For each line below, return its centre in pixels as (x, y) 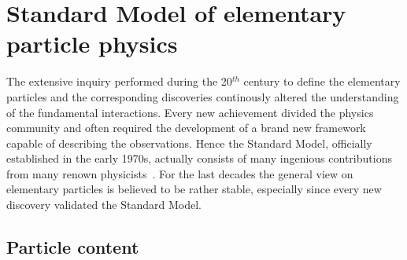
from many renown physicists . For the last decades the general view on (180, 173)
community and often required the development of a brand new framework (186, 128)
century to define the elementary (322, 81)
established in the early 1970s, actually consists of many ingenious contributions (199, 158)
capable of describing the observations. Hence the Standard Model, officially (189, 143)
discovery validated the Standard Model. (104, 205)
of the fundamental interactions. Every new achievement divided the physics (190, 112)
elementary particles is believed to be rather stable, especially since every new (194, 189)
